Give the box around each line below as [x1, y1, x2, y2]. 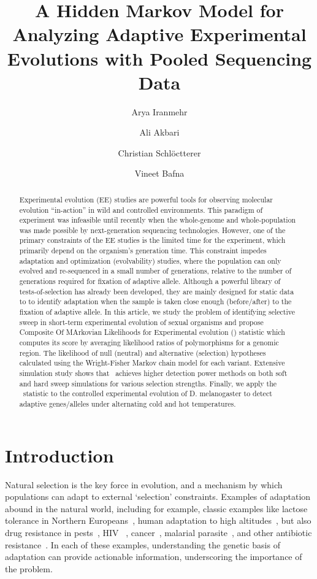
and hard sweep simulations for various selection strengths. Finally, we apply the [19, 378, 277, 388]
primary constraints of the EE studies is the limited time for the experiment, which [19, 235, 286, 245]
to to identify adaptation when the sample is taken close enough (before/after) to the [19, 296, 292, 307]
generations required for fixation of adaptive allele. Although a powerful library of [19, 276, 281, 286]
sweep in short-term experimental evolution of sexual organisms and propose [19, 316, 264, 327]
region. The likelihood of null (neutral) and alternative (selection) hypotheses [19, 347, 266, 358]
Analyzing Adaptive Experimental [12, 21, 307, 47]
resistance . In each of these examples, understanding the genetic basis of [5, 538, 280, 551]
